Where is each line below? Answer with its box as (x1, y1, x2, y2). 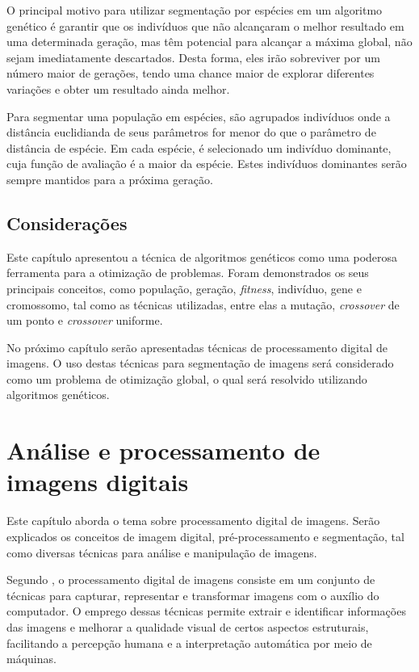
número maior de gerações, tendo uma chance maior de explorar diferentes (6, 65, 375, 82)
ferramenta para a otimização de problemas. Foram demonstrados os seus (6, 264, 369, 281)
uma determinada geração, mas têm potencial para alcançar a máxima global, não (6, 33, 413, 50)
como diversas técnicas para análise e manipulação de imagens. (6, 544, 317, 561)
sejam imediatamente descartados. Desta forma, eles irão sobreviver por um (6, 48, 380, 65)
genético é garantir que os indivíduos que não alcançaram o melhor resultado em (6, 17, 404, 34)
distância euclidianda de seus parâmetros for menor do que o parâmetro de (6, 124, 376, 141)
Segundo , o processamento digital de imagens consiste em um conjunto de (6, 571, 375, 588)
